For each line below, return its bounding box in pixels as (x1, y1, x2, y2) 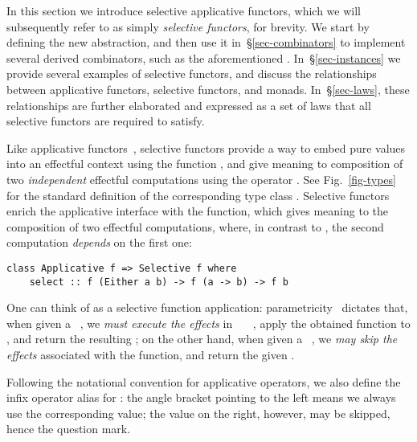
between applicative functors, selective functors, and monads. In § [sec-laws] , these (6, 80, 410, 97)
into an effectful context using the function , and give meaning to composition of (6, 155, 403, 172)
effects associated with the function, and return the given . (6, 346, 295, 362)
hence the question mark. (6, 420, 131, 437)
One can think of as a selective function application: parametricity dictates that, (6, 299, 408, 316)
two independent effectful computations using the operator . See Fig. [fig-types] (6, 170, 396, 187)
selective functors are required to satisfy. (6, 113, 205, 129)
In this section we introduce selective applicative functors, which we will (6, 2, 361, 18)
